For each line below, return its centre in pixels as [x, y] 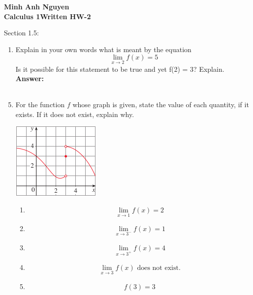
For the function [40, 104]
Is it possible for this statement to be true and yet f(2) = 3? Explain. [120, 69]
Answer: [30, 78]
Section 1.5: [21, 33]
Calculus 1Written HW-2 [47, 16]
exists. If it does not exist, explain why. [75, 114]
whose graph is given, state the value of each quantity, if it [161, 104]
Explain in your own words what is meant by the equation [103, 49]
